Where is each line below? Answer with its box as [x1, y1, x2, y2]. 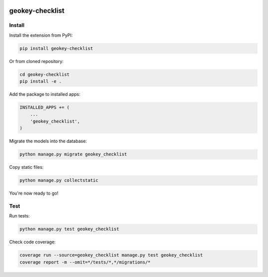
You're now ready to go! [9, 190, 59, 196]
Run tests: [9, 213, 30, 219]
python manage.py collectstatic [19, 178, 99, 183]
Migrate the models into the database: [9, 138, 87, 144]
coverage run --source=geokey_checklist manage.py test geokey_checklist [19, 252, 203, 258]
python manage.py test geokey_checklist [19, 226, 119, 232]
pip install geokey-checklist [19, 45, 93, 51]
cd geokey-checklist [19, 71, 69, 77]
